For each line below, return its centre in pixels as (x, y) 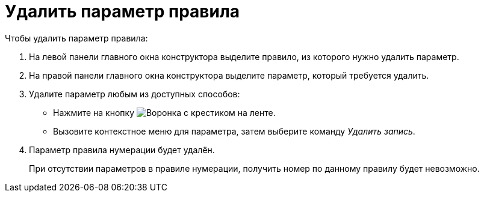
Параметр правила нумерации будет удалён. (122, 150)
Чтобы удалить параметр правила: (76, 38)
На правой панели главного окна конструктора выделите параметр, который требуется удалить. (229, 75)
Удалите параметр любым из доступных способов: (135, 94)
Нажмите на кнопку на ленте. (164, 112)
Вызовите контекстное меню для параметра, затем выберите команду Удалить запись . (234, 131)
